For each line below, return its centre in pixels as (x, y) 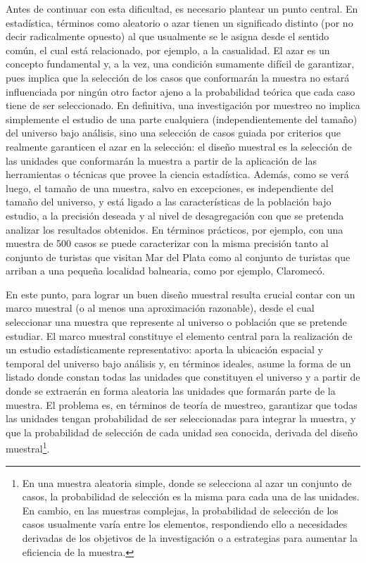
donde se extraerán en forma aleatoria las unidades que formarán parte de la (171, 391)
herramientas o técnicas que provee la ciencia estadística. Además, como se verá (177, 174)
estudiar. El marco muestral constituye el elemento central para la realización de (179, 335)
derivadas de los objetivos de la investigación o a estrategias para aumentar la (190, 538)
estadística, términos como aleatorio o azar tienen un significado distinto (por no (179, 22)
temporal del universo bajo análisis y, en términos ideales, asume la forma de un (178, 363)
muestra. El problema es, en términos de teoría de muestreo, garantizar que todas (182, 404)
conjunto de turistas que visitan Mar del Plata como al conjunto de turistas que (178, 257)
